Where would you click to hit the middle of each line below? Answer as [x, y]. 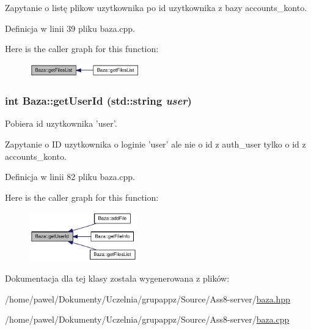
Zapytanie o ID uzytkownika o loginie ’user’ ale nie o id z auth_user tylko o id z [155, 144]
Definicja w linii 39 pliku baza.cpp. [70, 28]
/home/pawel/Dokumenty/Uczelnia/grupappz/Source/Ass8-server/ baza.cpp [147, 319]
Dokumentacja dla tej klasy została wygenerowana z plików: [117, 278]
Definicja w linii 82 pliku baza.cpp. [70, 177]
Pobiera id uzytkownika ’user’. [61, 123]
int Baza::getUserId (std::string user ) [98, 101]
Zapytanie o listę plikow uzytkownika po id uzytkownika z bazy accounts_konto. [156, 7]
